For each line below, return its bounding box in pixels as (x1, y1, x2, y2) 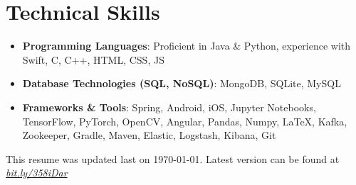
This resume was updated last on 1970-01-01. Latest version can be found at (6, 151, 340, 166)
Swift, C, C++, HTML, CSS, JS (22, 52, 164, 67)
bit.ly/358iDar (6, 165, 68, 180)
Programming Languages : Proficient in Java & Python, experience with (22, 38, 351, 53)
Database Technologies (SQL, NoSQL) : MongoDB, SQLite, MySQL (22, 76, 341, 91)
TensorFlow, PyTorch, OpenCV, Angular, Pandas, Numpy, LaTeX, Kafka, (22, 113, 347, 128)
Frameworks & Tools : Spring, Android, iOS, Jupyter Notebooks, (22, 99, 316, 114)
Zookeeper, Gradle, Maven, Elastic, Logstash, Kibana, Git (22, 128, 276, 142)
